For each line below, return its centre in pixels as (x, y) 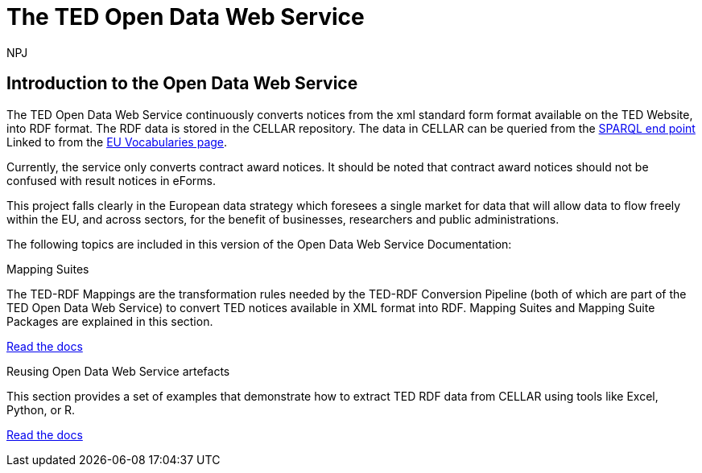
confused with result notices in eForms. (111, 180)
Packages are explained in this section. (110, 321)
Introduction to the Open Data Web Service (182, 84)
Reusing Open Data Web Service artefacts (118, 371)
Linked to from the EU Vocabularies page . (117, 142)
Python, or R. (41, 409)
